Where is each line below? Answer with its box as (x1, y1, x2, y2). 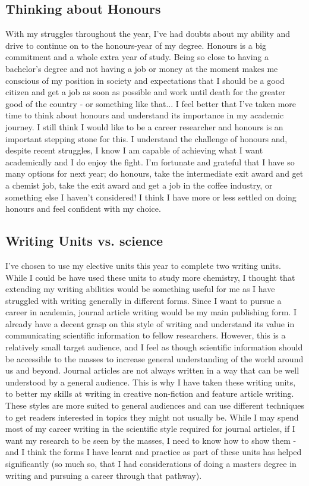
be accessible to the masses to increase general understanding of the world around (5, 352, 304, 365)
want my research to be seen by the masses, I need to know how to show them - (5, 434, 297, 446)
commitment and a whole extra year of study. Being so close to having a (5, 51, 269, 63)
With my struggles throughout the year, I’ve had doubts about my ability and (5, 27, 291, 40)
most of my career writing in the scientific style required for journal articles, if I (5, 422, 295, 435)
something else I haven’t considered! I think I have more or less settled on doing (5, 190, 297, 203)
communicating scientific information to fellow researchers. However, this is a (5, 329, 286, 341)
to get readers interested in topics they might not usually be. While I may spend (5, 410, 299, 423)
